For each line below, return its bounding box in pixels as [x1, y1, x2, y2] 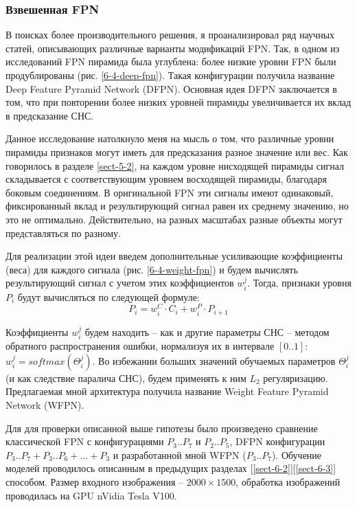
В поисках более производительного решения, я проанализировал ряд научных [5, 27, 335, 42]
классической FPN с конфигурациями [5, 434, 164, 449]
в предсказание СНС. [5, 108, 94, 122]
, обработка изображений [235, 475, 341, 489]
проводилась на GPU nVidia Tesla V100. [5, 488, 177, 502]
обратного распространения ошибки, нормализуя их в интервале [5, 339, 275, 353]
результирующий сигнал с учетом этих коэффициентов [5, 275, 234, 290]
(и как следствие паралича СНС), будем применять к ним [5, 370, 246, 385]
